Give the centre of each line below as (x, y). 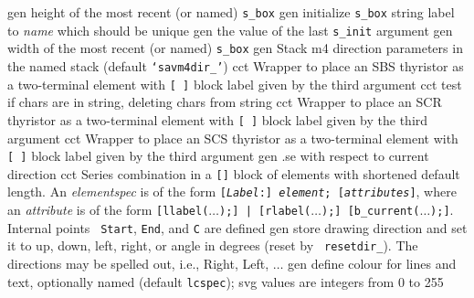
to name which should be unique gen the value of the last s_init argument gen (230, 30)
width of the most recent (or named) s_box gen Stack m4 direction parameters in (235, 48)
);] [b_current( (371, 212)
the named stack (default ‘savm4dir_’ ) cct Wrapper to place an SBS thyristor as (236, 65)
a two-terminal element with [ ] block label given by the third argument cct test (235, 84)
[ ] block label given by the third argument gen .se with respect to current (218, 156)
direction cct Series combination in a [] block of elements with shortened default (234, 173)
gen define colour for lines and (372, 264)
